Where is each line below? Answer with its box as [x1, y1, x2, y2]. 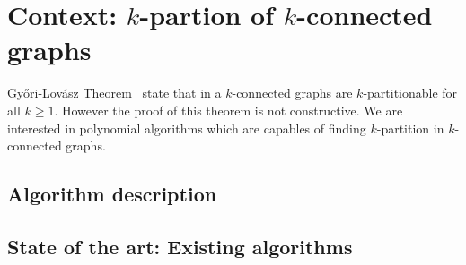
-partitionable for [363, 83, 458, 102]
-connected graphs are [232, 83, 353, 102]
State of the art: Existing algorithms [7, 232, 353, 260]
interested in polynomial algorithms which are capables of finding [7, 118, 366, 137]
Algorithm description [7, 180, 217, 208]
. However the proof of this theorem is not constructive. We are [54, 100, 403, 119]
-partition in [376, 118, 444, 137]
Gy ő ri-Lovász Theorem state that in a [7, 83, 222, 102]
